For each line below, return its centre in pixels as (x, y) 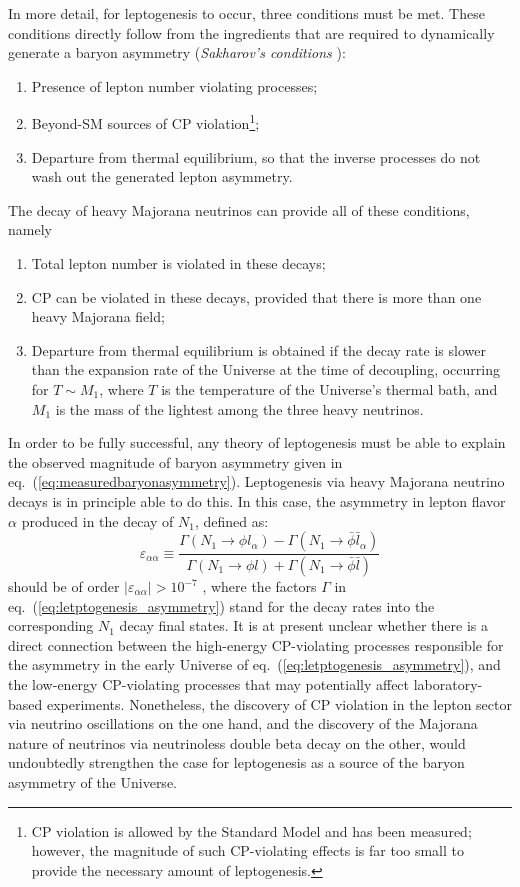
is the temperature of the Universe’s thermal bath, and (329, 388)
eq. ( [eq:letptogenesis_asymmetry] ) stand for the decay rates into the (221, 605)
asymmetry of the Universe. (92, 781)
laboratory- (448, 683)
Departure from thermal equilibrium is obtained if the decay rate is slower (258, 349)
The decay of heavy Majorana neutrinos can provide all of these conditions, (239, 209)
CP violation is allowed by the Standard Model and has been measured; (251, 830)
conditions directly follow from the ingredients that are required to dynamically (251, 32)
